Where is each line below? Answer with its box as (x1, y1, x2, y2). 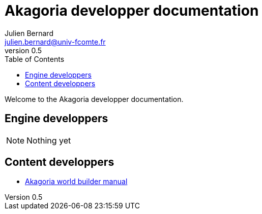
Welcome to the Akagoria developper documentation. (5, 94, 184, 103)
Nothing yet (26, 135, 71, 146)
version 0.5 (5, 46, 42, 55)
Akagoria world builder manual (25, 177, 128, 186)
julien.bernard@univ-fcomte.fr (5, 37, 106, 46)
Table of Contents (5, 54, 65, 63)
